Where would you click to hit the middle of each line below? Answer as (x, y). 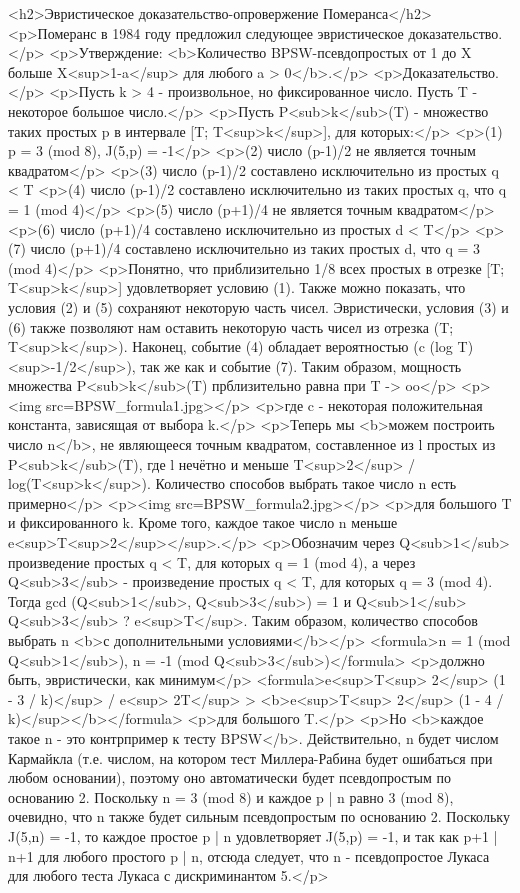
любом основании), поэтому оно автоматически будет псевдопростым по (230, 777)
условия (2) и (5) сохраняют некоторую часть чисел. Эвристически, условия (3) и (258, 306)
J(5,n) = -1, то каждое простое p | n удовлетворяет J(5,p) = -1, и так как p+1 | (253, 835)
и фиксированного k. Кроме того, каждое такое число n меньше (203, 522)
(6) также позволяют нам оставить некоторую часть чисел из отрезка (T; (231, 326)
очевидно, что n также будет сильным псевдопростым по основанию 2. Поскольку (259, 816)
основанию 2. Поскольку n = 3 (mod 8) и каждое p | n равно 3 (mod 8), (231, 796)
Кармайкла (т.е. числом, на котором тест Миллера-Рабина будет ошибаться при (250, 757)
